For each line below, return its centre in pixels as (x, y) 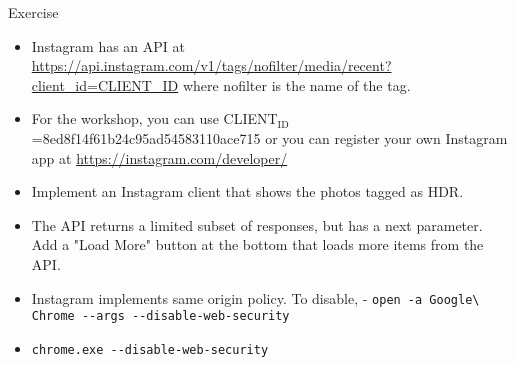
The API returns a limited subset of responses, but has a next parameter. (257, 224)
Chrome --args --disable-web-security (160, 316)
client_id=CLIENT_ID (105, 84)
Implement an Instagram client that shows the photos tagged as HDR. (247, 191)
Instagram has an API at (108, 45)
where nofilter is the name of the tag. (296, 84)
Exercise (33, 12)
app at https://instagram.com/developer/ (159, 157)
